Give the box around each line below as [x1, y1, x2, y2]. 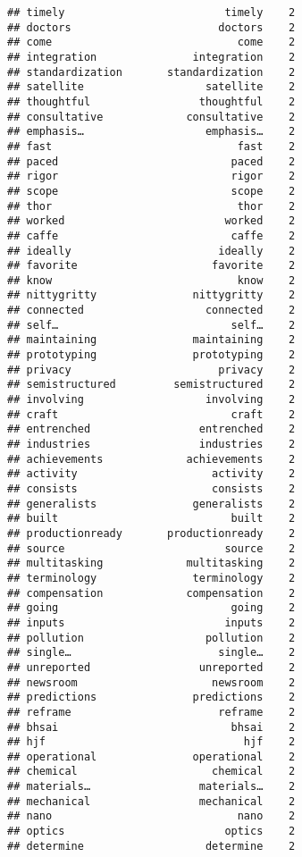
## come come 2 [7, 36, 296, 49]
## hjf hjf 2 [7, 735, 296, 749]
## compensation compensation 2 [7, 586, 296, 600]
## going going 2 [7, 601, 296, 615]
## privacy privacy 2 [7, 363, 296, 376]
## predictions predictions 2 [7, 691, 296, 704]
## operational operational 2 [7, 750, 296, 763]
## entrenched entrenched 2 [7, 423, 296, 436]
